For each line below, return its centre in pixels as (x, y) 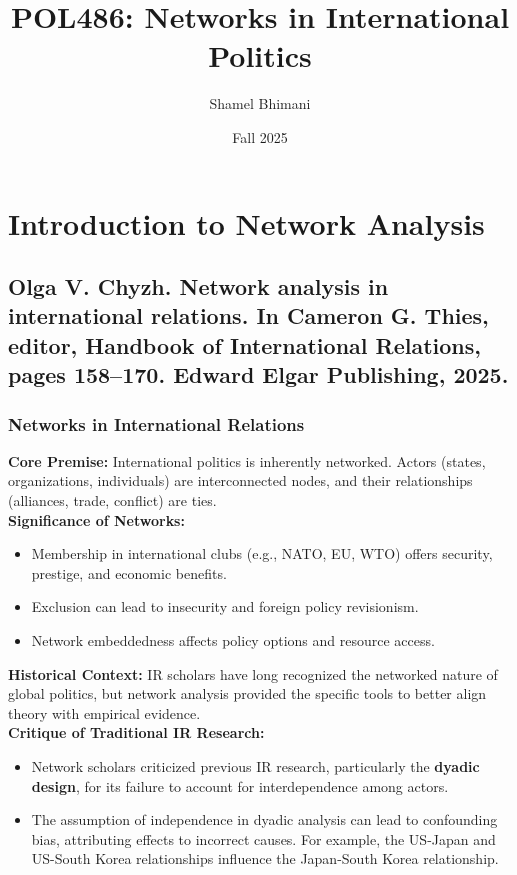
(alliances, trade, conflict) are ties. (112, 500)
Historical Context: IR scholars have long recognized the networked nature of (253, 673)
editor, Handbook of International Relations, (244, 344)
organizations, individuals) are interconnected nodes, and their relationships (240, 480)
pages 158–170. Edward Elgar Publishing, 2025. (258, 374)
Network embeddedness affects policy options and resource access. (233, 640)
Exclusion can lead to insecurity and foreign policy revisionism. (225, 606)
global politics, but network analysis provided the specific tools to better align (247, 693)
